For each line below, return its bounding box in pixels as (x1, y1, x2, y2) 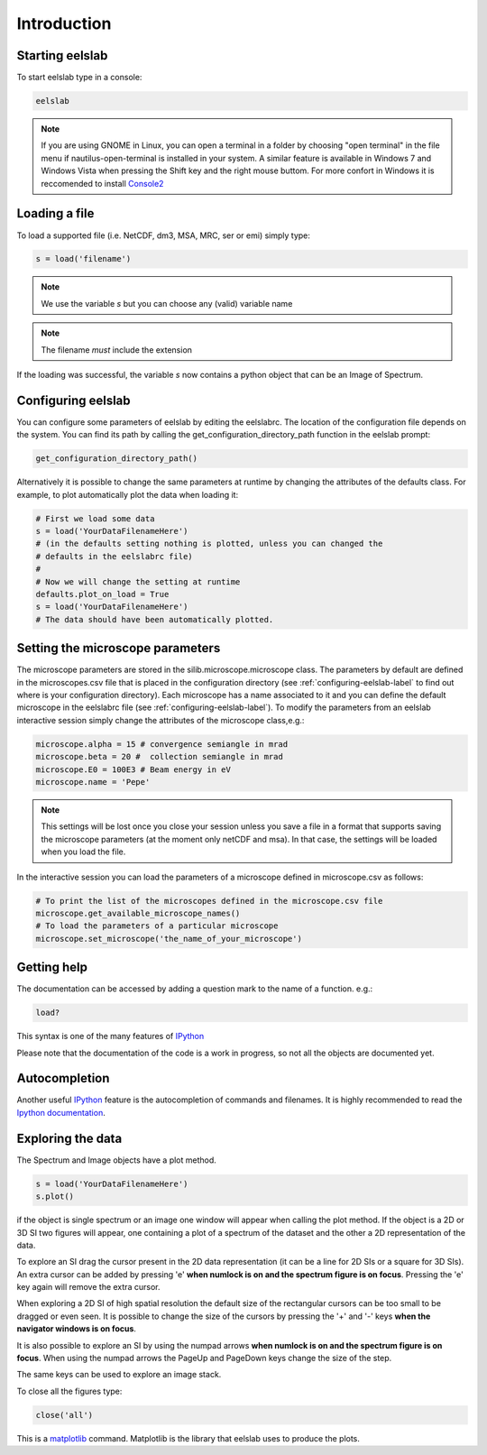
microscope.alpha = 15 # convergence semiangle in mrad (35, 739, 289, 749)
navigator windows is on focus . (16, 1323, 137, 1334)
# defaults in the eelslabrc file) (35, 551, 193, 561)
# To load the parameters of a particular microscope (35, 921, 279, 931)
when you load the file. (41, 846, 126, 857)
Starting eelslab (16, 48, 108, 63)
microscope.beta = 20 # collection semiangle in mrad (35, 751, 283, 762)
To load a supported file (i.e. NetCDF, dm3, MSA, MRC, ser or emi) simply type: (16, 230, 311, 241)
